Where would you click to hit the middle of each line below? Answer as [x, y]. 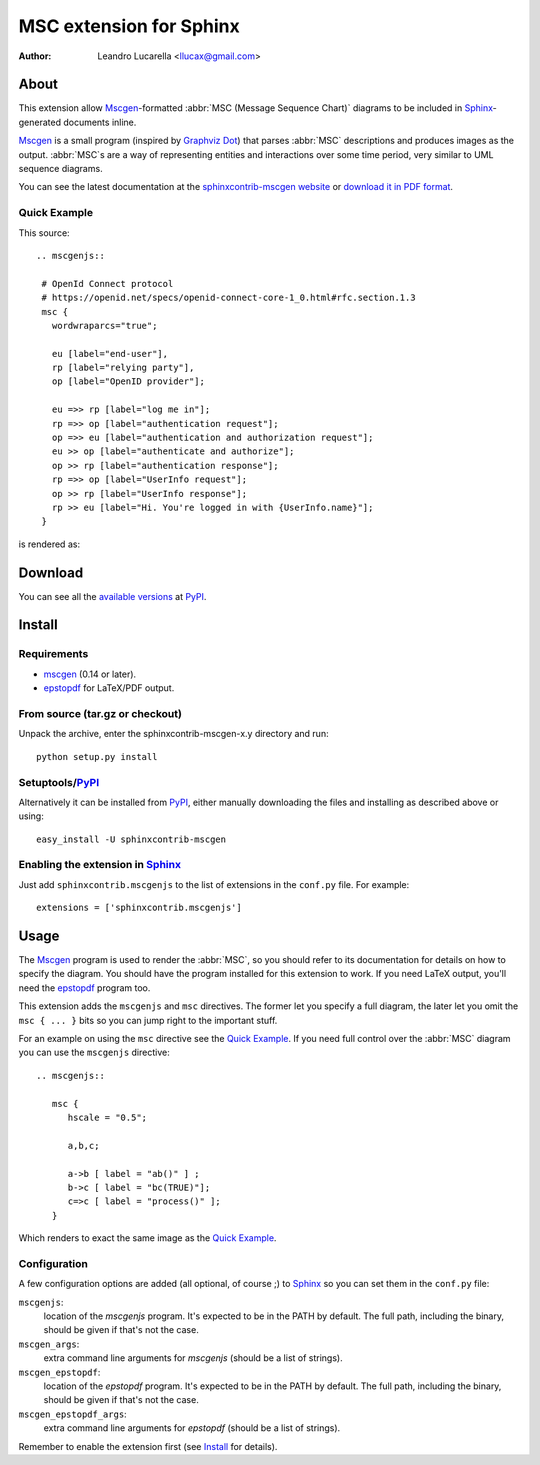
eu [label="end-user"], [110, 353]
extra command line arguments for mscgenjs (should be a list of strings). [193, 1358]
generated [40, 122]
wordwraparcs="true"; [104, 325]
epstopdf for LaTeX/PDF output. [109, 688]
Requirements [53, 654]
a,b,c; [83, 1145]
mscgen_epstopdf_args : [72, 1414]
